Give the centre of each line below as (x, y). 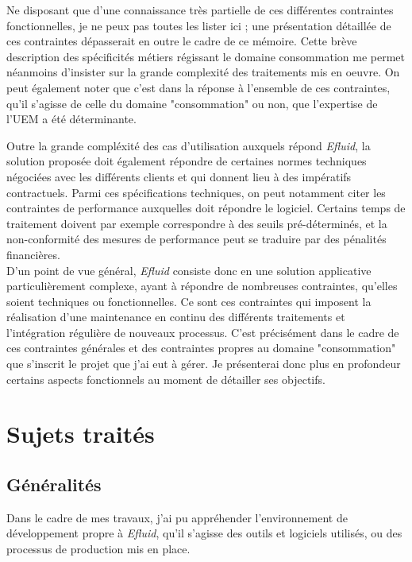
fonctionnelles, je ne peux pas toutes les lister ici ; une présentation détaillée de (199, 25)
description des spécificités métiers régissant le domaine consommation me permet (206, 56)
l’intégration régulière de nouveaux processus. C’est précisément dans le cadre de (203, 332)
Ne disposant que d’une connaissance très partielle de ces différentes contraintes (200, 10)
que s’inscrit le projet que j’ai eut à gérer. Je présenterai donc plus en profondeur (204, 364)
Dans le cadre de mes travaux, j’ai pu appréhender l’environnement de (177, 517)
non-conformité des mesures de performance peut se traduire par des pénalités (196, 239)
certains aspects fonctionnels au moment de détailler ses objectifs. (166, 379)
